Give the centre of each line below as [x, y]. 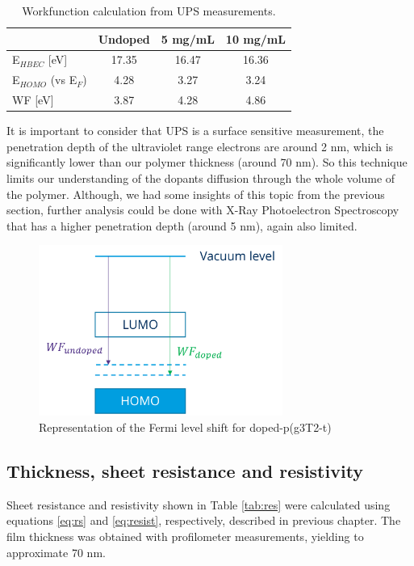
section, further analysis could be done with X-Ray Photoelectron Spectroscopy [203, 210]
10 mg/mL [255, 38]
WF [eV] [33, 100]
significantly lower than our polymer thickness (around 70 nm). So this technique [207, 162]
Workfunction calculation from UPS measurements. [149, 11]
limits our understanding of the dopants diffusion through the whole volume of [201, 178]
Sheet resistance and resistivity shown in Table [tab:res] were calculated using [199, 504]
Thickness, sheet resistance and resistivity [185, 471]
